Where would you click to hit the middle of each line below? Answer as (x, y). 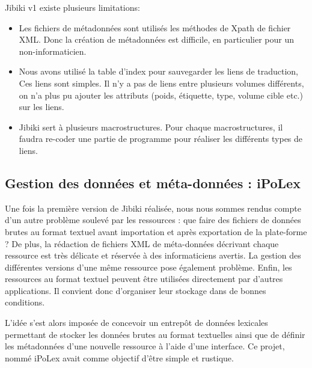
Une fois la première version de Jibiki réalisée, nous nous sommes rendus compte (153, 208)
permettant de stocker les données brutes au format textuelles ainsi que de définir (155, 334)
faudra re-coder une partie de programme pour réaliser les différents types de (161, 139)
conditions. (25, 302)
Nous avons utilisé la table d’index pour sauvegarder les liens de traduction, (158, 71)
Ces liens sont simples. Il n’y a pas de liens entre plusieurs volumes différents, (161, 83)
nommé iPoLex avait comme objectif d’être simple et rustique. (119, 357)
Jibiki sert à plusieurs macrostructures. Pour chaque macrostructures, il (151, 127)
